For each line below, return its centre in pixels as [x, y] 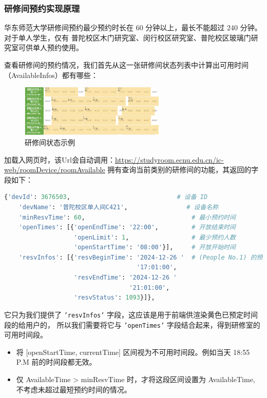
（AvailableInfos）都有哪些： [51, 75]
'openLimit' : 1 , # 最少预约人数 [155, 237]
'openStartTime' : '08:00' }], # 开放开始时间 [155, 247]
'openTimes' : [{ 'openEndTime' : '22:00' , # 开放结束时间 [127, 227]
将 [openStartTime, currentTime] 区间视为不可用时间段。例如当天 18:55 [133, 352]
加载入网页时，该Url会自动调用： [60, 159]
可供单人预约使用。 [51, 47]
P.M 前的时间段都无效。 [56, 362]
